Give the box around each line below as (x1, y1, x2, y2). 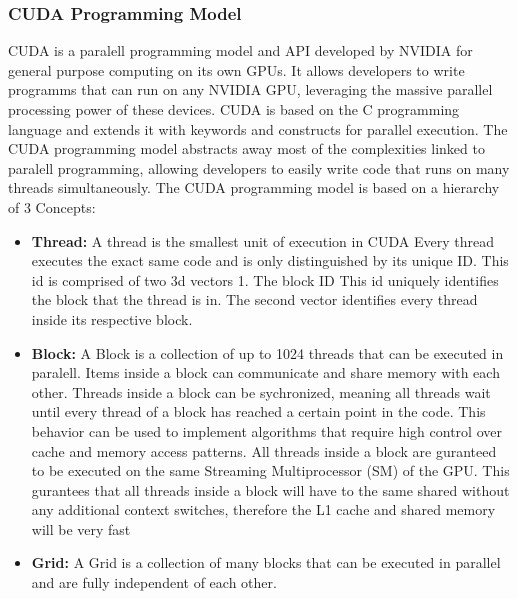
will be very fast (31, 518, 131, 539)
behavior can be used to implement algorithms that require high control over (31, 420, 502, 441)
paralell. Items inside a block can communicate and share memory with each (31, 362, 500, 383)
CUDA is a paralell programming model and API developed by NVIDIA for (8, 40, 473, 61)
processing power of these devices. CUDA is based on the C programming (8, 99, 460, 119)
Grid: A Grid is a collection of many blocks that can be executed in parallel (31, 552, 501, 573)
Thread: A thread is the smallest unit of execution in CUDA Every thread (31, 230, 494, 251)
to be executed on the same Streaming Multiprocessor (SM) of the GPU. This (31, 460, 510, 481)
